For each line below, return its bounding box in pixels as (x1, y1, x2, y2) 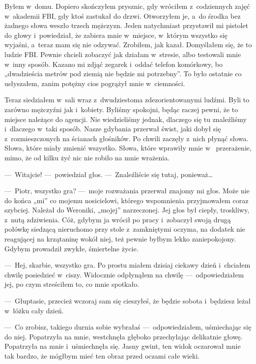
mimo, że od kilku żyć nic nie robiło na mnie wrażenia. (4, 152, 170, 162)
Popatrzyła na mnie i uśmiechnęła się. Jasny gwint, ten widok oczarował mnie (4, 341, 241, 351)
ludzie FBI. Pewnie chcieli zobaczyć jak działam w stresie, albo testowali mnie (4, 49, 241, 59)
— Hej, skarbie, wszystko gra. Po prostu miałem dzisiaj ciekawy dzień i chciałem (4, 260, 251, 270)
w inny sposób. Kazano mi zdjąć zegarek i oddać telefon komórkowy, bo (4, 59, 223, 69)
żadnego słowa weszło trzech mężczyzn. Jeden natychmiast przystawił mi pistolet (4, 20, 249, 30)
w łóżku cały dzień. (4, 305, 64, 315)
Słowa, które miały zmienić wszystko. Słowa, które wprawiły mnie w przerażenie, (4, 143, 252, 153)
